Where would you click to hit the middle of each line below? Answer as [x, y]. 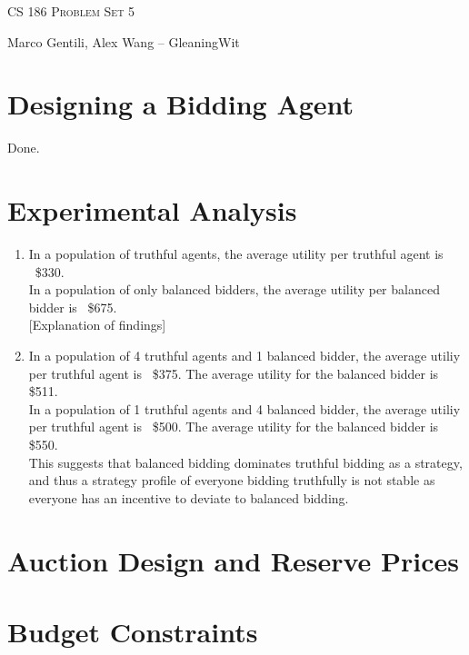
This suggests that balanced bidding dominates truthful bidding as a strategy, [245, 462]
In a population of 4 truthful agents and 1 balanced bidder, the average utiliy [244, 355]
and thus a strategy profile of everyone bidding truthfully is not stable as [232, 480]
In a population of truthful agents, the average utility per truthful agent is [236, 254]
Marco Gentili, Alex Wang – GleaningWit [124, 41]
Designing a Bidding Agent [181, 104]
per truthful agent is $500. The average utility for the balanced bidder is [234, 427]
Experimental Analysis [152, 210]
